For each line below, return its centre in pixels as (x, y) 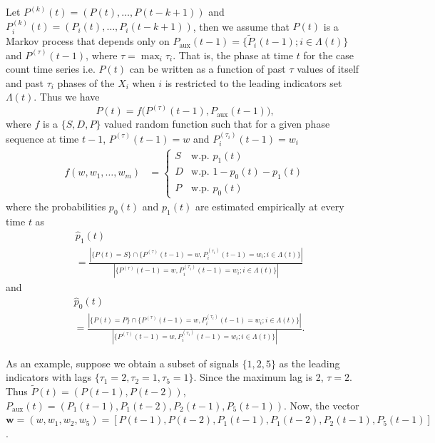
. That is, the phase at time (233, 55)
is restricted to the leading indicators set (254, 82)
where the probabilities (56, 207)
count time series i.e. (51, 69)
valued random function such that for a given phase (217, 124)
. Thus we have (67, 97)
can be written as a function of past (208, 69)
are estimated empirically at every (270, 207)
